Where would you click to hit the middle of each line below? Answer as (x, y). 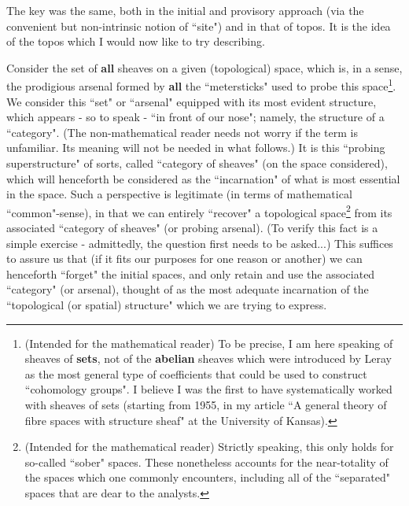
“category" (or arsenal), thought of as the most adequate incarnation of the (188, 289)
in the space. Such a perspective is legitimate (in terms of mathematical (179, 194)
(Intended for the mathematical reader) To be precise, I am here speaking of (209, 343)
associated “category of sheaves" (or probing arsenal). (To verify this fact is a (192, 228)
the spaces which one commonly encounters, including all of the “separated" (207, 477)
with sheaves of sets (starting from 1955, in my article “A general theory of (206, 404)
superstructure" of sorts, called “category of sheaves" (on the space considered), (197, 163)
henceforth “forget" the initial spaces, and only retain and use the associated (191, 273)
